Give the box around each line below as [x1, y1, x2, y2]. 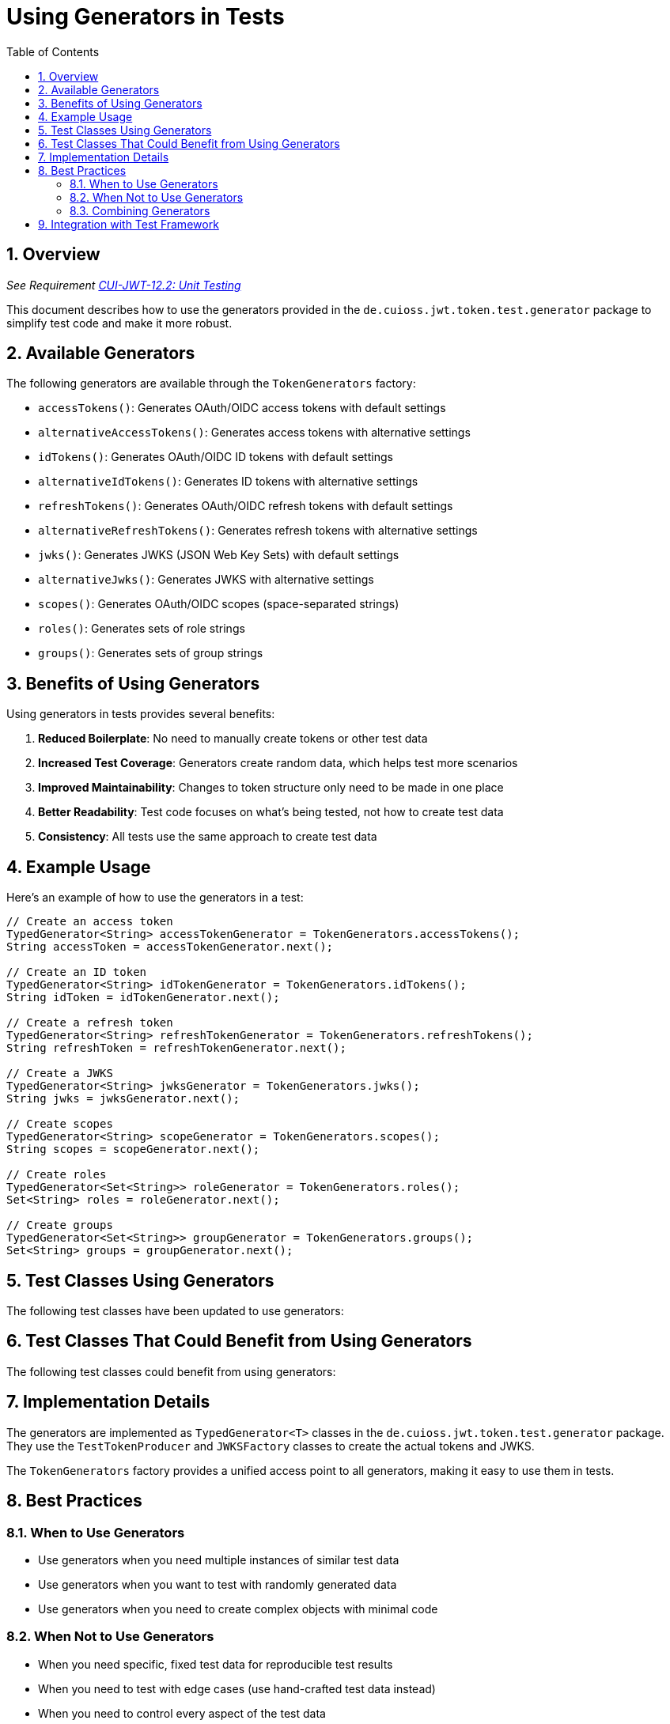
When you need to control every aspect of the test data [38, 1706, 326, 1720]
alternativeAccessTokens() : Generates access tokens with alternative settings [38, 425, 471, 440]
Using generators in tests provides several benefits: [6, 707, 275, 721]
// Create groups [6, 1219, 113, 1232]
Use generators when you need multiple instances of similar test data [38, 1552, 399, 1567]
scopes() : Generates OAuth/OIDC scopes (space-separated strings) [38, 597, 399, 611]
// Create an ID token [6, 966, 147, 979]
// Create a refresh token [6, 1016, 173, 1030]
